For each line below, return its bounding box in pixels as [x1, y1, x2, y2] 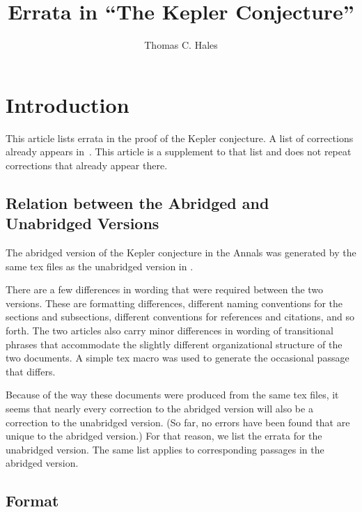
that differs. [6, 364, 56, 378]
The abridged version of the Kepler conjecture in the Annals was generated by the [6, 245, 356, 260]
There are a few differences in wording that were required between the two [6, 282, 324, 297]
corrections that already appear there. [6, 157, 168, 172]
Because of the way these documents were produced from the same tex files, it [6, 387, 339, 402]
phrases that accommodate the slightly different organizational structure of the [6, 336, 343, 351]
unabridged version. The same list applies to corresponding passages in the [6, 442, 324, 456]
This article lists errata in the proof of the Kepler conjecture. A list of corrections [6, 130, 354, 145]
